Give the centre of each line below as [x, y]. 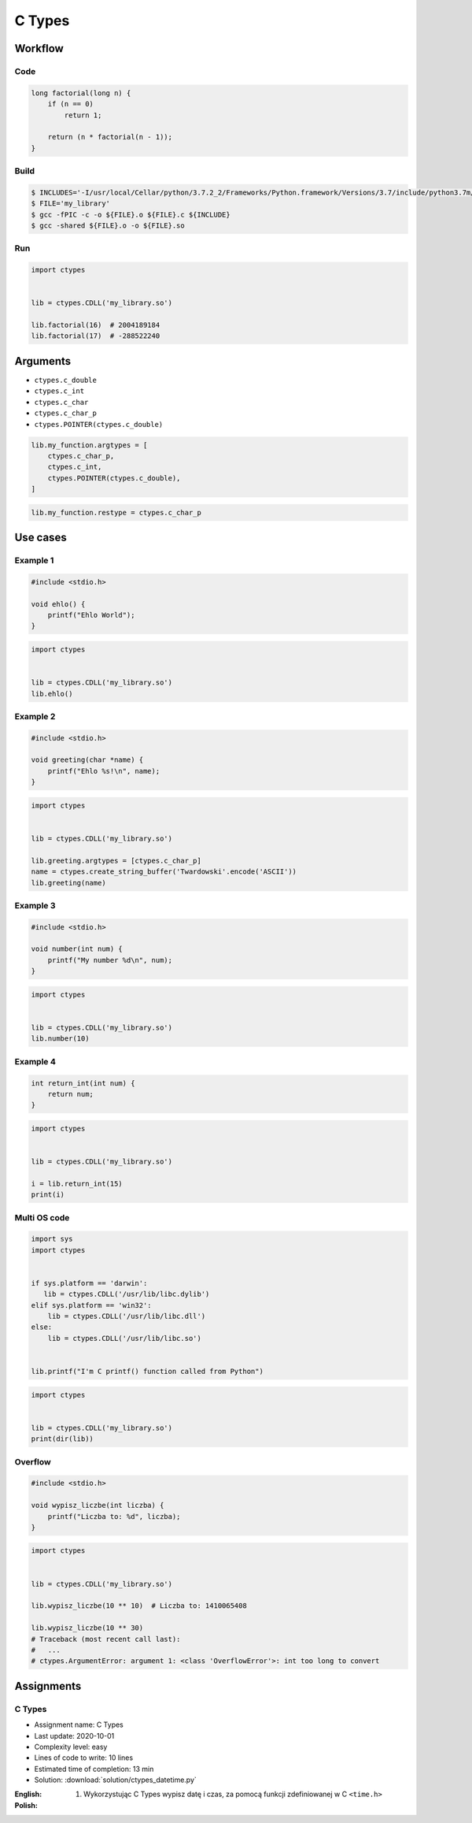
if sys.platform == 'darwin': [89, 1283]
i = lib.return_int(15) [77, 1183]
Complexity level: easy [71, 1747]
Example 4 [35, 1061]
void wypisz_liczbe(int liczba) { [98, 1506]
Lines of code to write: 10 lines [84, 1758]
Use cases [41, 538]
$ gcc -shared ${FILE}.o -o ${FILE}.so [108, 225]
